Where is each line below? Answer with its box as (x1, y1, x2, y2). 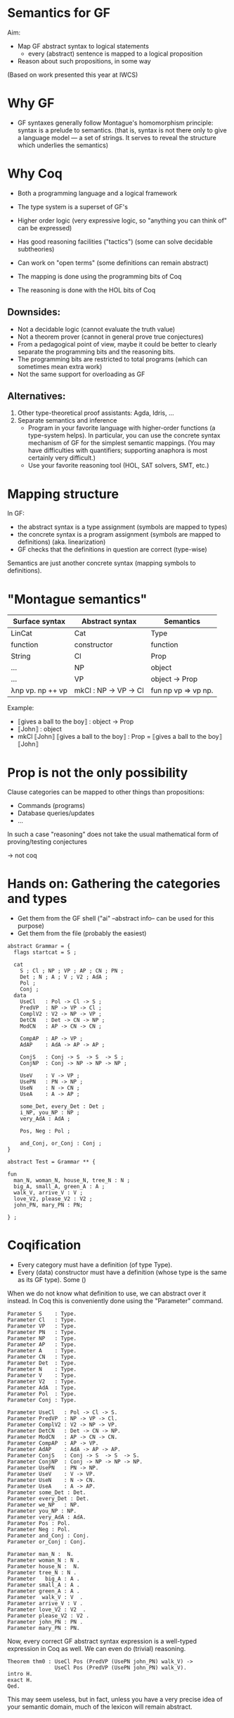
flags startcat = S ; (13, 949, 77, 956)
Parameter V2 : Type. (7, 1378, 77, 1386)
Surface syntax (13, 616, 65, 626)
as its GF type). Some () (17, 1276, 86, 1284)
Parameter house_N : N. (7, 1563, 80, 1570)
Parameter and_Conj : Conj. (7, 1532, 90, 1540)
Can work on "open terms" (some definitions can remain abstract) (17, 259, 209, 267)
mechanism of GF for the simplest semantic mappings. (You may (27, 439, 216, 447)
